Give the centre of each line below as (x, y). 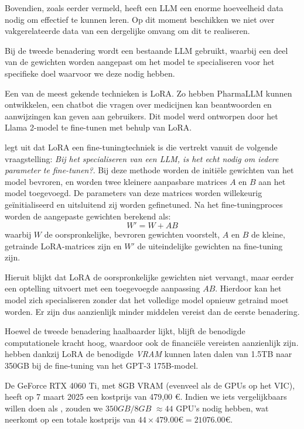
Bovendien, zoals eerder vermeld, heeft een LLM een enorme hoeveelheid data (144, 8)
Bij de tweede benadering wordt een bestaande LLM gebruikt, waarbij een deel (146, 50)
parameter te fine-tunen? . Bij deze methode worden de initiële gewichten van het (149, 170)
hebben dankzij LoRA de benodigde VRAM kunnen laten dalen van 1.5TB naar (148, 354)
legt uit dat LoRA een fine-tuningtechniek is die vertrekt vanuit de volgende (141, 147)
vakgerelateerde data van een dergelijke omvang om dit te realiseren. (127, 31)
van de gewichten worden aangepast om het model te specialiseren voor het (140, 62)
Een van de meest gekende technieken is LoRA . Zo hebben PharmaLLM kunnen (148, 93)
